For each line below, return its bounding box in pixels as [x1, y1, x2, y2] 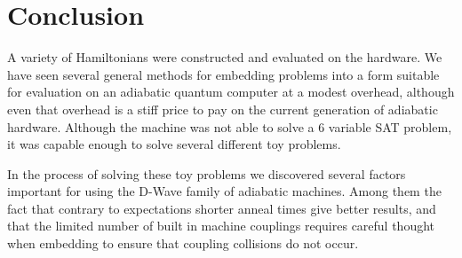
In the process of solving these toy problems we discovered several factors [7, 164, 406, 183]
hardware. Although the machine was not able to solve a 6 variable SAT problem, [7, 117, 452, 136]
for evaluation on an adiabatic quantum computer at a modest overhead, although [7, 82, 455, 101]
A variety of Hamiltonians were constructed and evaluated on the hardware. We [7, 48, 442, 66]
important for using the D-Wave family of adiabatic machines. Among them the [7, 182, 442, 200]
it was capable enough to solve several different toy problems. [7, 135, 341, 153]
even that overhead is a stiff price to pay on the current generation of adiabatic [7, 99, 438, 118]
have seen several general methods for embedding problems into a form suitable [7, 65, 440, 83]
